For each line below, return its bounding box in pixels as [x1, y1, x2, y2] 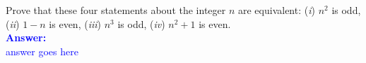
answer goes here [6, 43, 78, 58]
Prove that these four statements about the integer [6, 3, 226, 17]
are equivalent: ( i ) [237, 3, 315, 17]
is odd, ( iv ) [117, 16, 165, 31]
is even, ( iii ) [49, 16, 102, 31]
